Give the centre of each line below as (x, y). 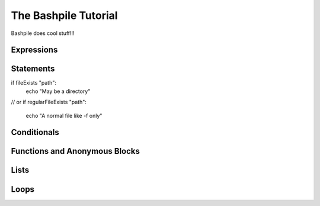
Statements (33, 69)
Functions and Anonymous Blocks (76, 151)
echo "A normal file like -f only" (64, 115)
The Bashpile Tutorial (64, 15)
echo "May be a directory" (58, 91)
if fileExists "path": (33, 83)
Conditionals (35, 132)
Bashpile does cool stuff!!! (43, 33)
